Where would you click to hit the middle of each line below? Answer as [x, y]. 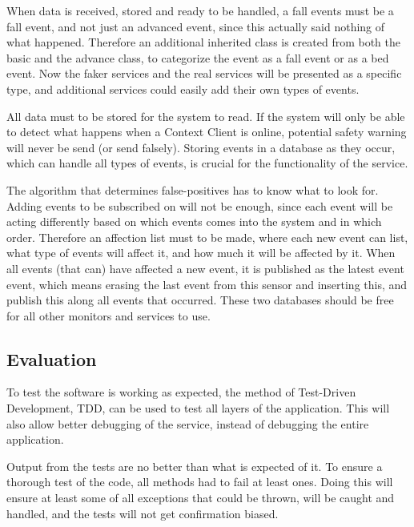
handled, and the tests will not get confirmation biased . [143, 513]
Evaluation [52, 358]
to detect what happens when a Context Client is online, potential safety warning [207, 132]
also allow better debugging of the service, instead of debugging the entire [188, 423]
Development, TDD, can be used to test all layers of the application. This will [198, 408]
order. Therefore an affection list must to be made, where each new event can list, [207, 237]
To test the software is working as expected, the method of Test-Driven [181, 392]
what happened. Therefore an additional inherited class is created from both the [204, 42]
